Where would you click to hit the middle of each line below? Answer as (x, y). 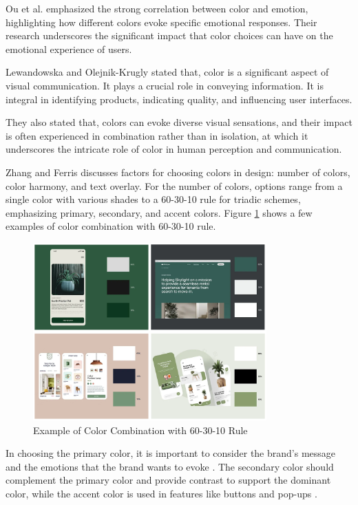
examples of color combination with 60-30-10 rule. (111, 226)
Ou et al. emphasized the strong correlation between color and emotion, (157, 8)
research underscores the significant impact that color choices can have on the (169, 35)
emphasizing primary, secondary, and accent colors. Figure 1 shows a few (159, 212)
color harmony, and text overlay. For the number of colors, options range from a (174, 185)
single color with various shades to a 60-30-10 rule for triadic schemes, (153, 199)
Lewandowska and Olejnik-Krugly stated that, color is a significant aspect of (167, 72)
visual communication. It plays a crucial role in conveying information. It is (165, 85)
